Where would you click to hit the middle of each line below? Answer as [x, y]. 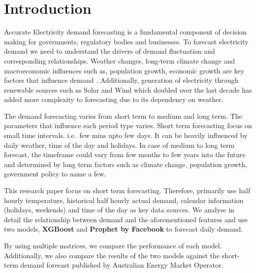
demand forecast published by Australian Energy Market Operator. [122, 265]
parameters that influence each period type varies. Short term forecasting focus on [128, 125]
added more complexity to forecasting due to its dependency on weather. [114, 99]
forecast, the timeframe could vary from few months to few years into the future [125, 154]
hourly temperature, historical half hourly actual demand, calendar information [124, 200]
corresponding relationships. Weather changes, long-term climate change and [120, 60]
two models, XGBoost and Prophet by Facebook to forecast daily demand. [124, 229]
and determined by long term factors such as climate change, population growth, [126, 164]
